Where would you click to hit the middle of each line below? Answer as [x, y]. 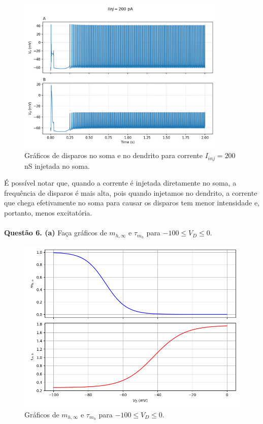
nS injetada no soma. [57, 165]
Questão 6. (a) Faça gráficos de [56, 233]
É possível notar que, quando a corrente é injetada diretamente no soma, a [120, 183]
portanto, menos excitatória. [48, 212]
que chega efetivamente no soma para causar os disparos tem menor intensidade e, [132, 203]
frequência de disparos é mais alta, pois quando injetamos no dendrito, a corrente [131, 192]
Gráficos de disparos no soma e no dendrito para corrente [114, 155]
